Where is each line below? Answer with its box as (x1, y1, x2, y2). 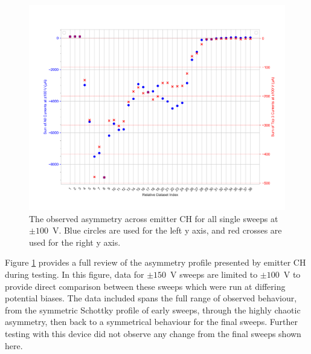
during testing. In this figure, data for (5, 268, 144, 281)
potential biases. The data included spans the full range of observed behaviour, (5, 292, 297, 304)
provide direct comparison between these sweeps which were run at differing (5, 280, 286, 292)
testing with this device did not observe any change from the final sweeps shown (5, 327, 301, 340)
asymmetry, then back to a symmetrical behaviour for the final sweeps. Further (5, 315, 298, 328)
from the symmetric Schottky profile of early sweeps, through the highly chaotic (5, 303, 301, 316)
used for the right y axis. (29, 235, 121, 248)
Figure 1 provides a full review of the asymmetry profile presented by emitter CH (5, 256, 306, 269)
